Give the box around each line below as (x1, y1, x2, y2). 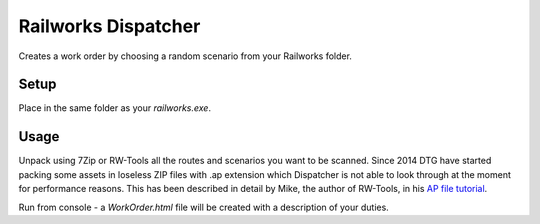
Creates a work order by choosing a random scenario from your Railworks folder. (18, 50, 352, 62)
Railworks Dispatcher (18, 15, 201, 37)
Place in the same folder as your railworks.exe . (18, 102, 212, 114)
